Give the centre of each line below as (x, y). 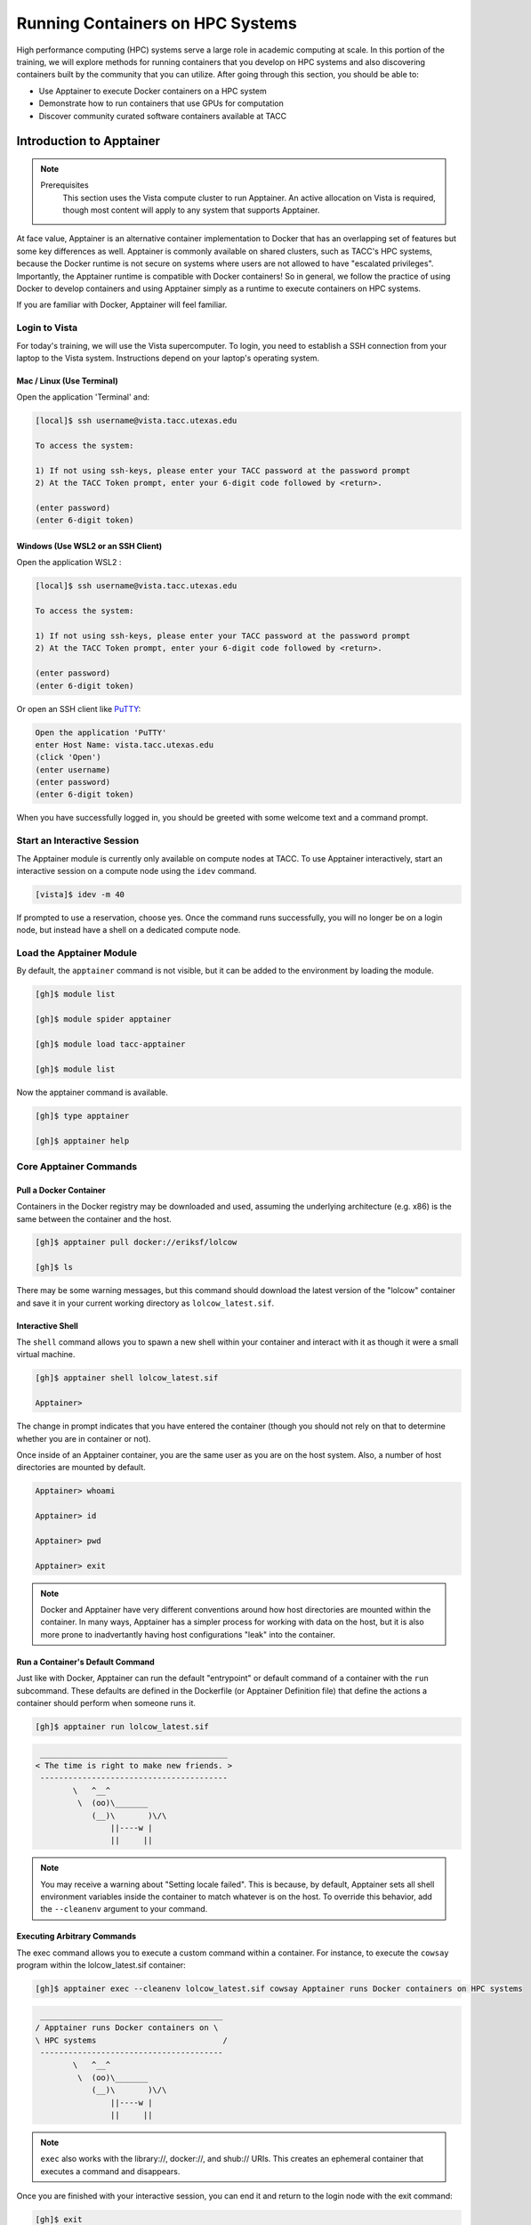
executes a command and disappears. (110, 2171)
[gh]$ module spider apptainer (104, 1019)
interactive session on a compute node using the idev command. (137, 870)
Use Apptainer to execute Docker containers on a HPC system (153, 91)
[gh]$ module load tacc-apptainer (110, 1044)
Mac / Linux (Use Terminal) (68, 380)
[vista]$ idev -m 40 (80, 894)
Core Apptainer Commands (77, 1166)
